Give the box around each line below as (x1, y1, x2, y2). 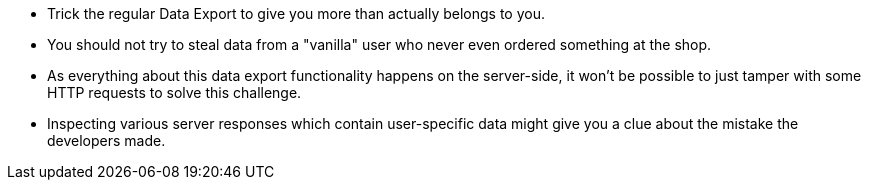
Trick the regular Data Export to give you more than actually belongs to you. (47, 5, 545, 22)
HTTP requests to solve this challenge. (47, 84, 302, 101)
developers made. (47, 132, 166, 149)
